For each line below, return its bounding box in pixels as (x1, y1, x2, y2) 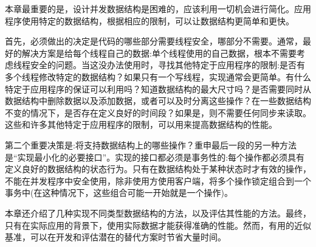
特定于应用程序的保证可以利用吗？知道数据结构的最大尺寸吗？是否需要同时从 (5, 82, 311, 95)
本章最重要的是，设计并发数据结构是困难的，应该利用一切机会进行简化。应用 (5, 2, 311, 15)
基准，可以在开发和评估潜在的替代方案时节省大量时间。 (5, 231, 226, 243)
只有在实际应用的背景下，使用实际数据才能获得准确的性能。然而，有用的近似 (5, 218, 311, 231)
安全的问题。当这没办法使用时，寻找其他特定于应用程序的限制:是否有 (30, 58, 305, 71)
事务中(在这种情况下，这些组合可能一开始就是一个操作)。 (5, 186, 233, 199)
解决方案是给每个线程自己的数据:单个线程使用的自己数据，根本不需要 (21, 46, 297, 59)
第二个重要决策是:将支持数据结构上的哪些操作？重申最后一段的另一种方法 (5, 138, 297, 151)
